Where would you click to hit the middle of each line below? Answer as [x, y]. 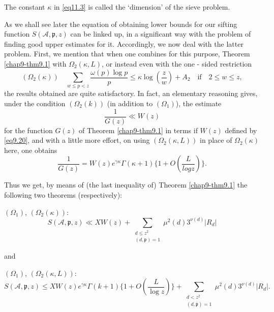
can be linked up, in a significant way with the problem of [161, 34]
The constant [25, 7]
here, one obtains [31, 150]
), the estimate [199, 103]
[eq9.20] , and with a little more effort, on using [77, 140]
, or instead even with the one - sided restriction [177, 63]
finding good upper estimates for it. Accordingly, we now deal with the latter [124, 43]
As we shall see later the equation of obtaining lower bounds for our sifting [121, 24]
